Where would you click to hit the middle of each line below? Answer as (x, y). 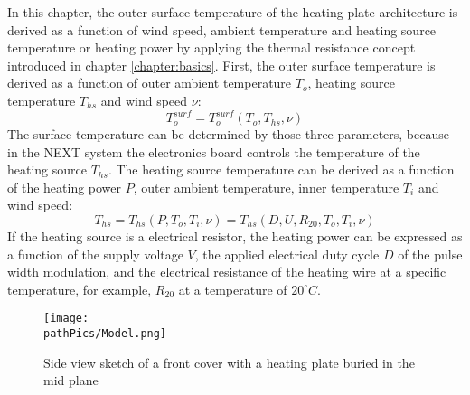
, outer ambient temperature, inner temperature (266, 187)
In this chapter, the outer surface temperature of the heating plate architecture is (233, 12)
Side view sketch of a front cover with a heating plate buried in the (229, 362)
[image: (66, 319)
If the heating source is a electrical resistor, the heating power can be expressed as (235, 236)
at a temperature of (233, 289)
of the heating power (65, 187)
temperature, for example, (80, 289)
